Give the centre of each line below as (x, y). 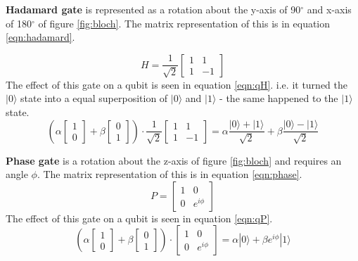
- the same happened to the (279, 98)
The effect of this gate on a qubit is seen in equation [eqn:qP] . (139, 218)
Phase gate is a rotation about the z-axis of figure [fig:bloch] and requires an (174, 160)
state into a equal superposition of (94, 98)
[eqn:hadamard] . (40, 37)
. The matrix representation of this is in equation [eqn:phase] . (170, 174)
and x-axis (329, 9)
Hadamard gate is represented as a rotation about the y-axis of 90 (153, 9)
